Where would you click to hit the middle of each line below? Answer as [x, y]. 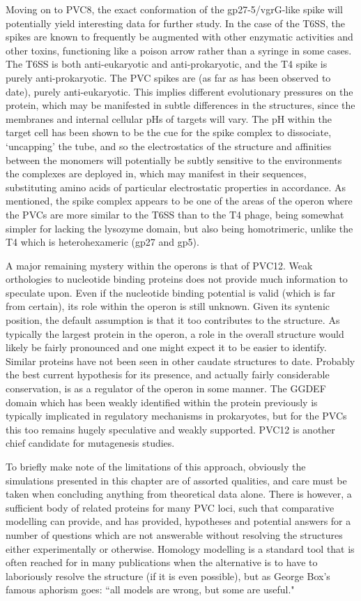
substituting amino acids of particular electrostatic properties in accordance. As [176, 187]
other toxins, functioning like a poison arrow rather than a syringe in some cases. [179, 50]
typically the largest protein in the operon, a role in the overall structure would [175, 333]
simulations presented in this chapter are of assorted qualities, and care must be [176, 480]
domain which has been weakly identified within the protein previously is [162, 402]
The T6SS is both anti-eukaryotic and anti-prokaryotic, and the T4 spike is [167, 64]
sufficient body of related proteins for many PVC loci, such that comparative [170, 507]
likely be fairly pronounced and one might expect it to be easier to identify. [166, 347]
